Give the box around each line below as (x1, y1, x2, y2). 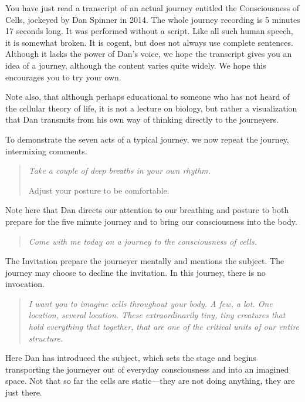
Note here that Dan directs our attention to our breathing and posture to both (5, 204, 289, 216)
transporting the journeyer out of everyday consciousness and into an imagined (5, 363, 289, 375)
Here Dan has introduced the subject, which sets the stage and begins (5, 352, 256, 364)
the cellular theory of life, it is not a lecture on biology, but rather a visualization (5, 102, 297, 114)
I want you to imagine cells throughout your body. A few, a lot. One (28, 297, 273, 309)
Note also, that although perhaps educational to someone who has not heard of (5, 90, 290, 103)
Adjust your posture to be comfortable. (28, 184, 170, 196)
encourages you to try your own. (5, 70, 121, 83)
